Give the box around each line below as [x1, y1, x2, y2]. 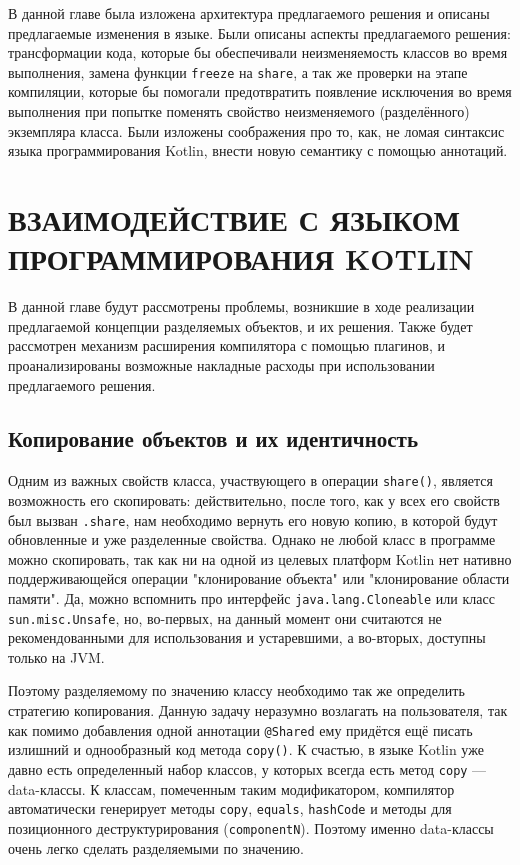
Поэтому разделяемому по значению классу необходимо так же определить [8, 680, 465, 701]
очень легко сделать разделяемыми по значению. [8, 837, 304, 858]
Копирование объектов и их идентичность [8, 423, 419, 454]
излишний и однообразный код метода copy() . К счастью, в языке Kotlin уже [8, 739, 484, 760]
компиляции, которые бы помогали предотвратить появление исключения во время [8, 81, 512, 102]
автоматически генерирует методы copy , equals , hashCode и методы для [8, 798, 452, 819]
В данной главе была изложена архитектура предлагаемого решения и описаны [8, 3, 490, 23]
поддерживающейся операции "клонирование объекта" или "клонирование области [8, 568, 510, 589]
